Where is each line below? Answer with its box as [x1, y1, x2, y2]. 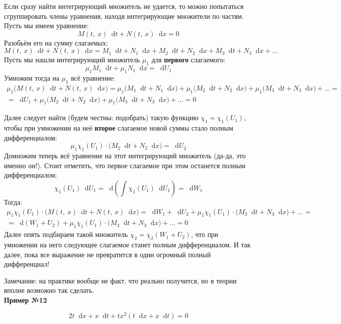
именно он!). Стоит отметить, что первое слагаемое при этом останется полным [4, 160, 246, 170]
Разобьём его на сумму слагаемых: [4, 37, 108, 47]
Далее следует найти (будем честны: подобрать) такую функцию [4, 112, 199, 123]
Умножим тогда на [4, 72, 60, 83]
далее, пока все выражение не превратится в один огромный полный [4, 249, 211, 259]
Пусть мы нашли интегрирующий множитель [4, 54, 140, 65]
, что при [191, 229, 218, 239]
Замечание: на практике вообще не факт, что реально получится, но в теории [4, 275, 237, 285]
